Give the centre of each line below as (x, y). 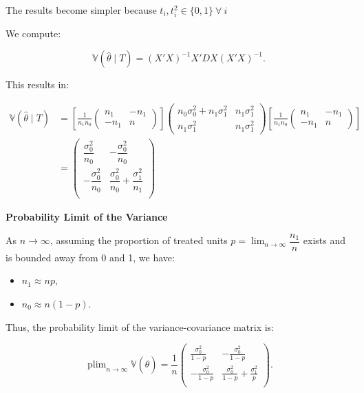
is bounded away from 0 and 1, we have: (90, 257)
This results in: (38, 84)
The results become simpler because (81, 10)
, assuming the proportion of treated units (139, 240)
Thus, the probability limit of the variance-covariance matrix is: (140, 326)
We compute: (33, 33)
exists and (324, 240)
